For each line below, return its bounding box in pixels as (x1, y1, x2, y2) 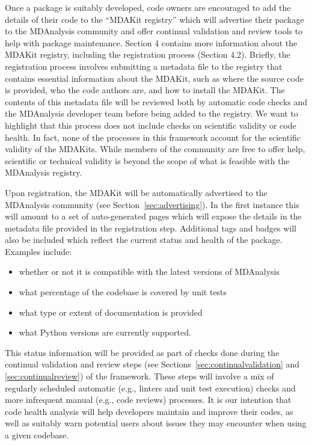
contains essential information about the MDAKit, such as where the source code (5, 72, 304, 84)
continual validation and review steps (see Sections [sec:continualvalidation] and (5, 358, 300, 370)
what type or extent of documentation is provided (19, 305, 203, 318)
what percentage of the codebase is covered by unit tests (19, 286, 227, 298)
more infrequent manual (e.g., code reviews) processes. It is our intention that (5, 393, 292, 406)
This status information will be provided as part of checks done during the (5, 346, 280, 358)
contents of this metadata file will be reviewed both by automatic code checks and (5, 95, 308, 108)
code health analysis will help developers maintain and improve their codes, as (5, 405, 293, 417)
